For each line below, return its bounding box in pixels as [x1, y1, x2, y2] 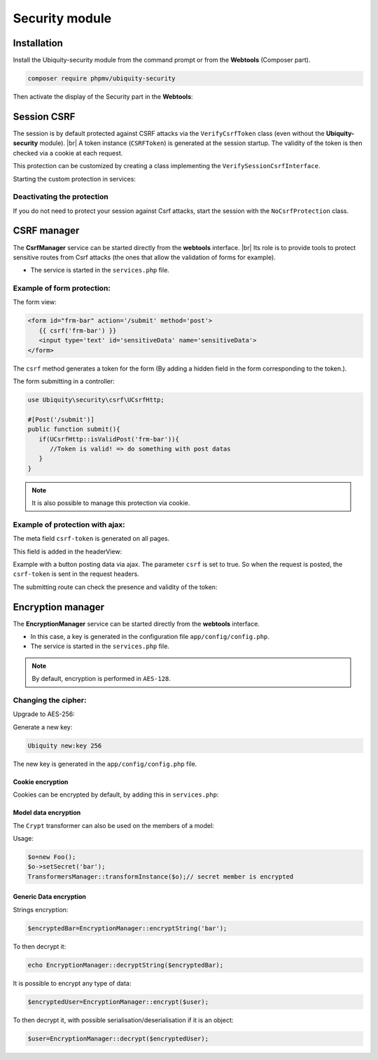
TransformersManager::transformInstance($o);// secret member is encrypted [27, 872, 294, 881]
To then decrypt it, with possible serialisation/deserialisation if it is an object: [13, 1016, 234, 1024]
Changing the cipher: [13, 696, 87, 705]
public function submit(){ [27, 425, 120, 434]
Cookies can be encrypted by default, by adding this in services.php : [13, 790, 219, 799]
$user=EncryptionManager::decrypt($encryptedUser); [27, 1034, 209, 1042]
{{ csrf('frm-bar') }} [38, 326, 117, 334]
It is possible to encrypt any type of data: [13, 979, 132, 987]
